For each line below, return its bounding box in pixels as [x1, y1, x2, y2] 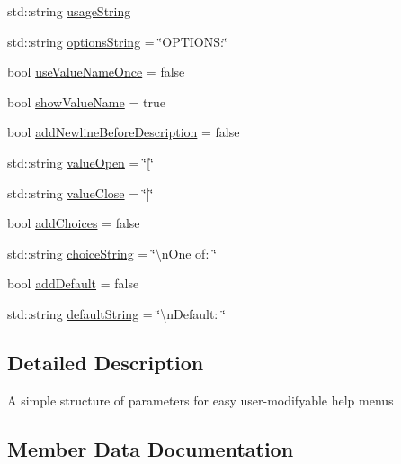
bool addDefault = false [7, 274, 139, 293]
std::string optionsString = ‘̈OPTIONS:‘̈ [7, 32, 227, 50]
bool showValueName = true [7, 92, 165, 111]
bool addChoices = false [7, 214, 140, 232]
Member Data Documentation [7, 434, 294, 462]
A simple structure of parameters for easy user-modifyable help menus [7, 390, 394, 409]
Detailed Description [7, 348, 204, 376]
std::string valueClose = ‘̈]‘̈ [7, 183, 154, 202]
